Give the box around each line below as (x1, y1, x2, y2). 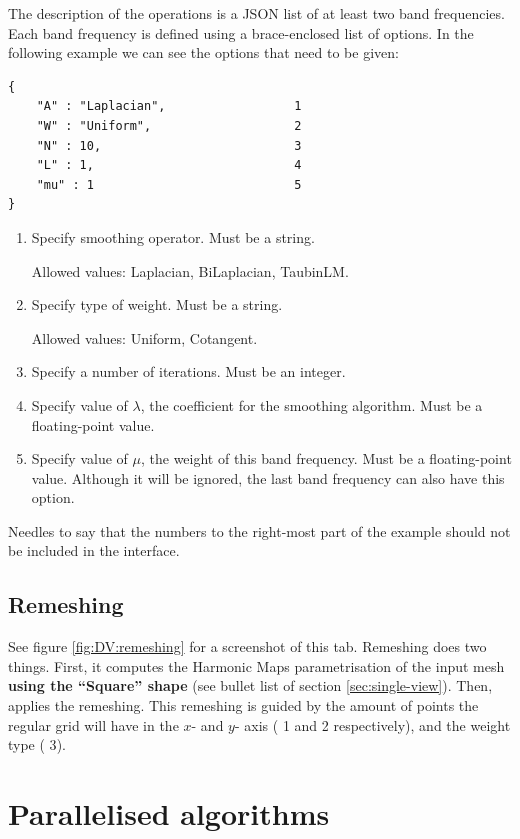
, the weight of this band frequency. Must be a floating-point (140, 448, 512, 469)
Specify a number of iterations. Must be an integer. (31, 361, 346, 382)
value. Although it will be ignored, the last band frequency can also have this (31, 467, 505, 488)
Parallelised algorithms (8, 793, 330, 834)
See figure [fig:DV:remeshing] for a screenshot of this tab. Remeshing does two (8, 636, 487, 657)
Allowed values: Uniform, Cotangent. (31, 327, 258, 348)
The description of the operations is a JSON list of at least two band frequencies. (8, 3, 505, 23)
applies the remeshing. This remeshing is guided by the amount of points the (8, 695, 479, 716)
